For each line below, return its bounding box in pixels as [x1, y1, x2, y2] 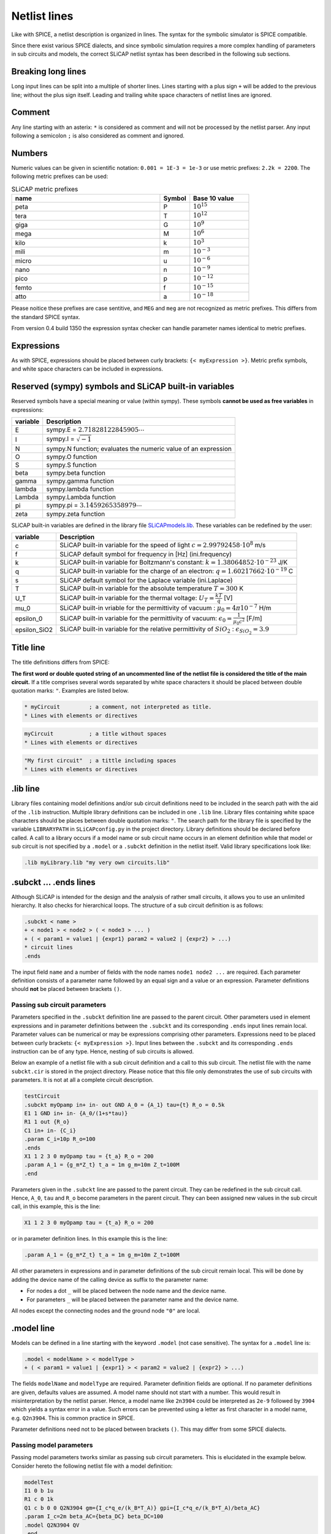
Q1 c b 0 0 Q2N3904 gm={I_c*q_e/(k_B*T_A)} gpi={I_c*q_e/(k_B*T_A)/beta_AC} [24, 1504, 261, 1511]
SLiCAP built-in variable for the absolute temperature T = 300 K [59, 584, 244, 592]
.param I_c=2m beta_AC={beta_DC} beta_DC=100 [24, 1513, 164, 1520]
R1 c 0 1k [24, 1496, 54, 1503]
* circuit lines [24, 944, 74, 951]
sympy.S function [46, 460, 97, 469]
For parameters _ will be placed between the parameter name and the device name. [26, 1295, 239, 1303]
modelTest [24, 1479, 54, 1486]
